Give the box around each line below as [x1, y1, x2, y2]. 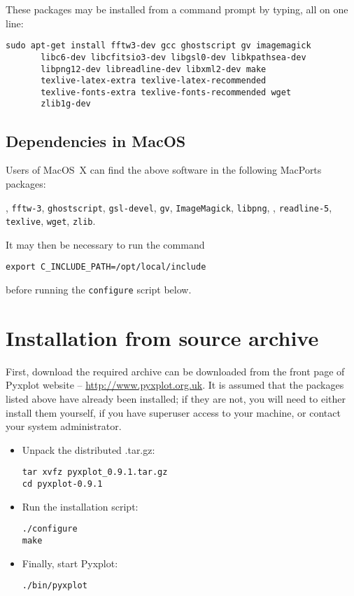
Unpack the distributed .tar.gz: [22, 442, 155, 457]
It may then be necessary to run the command [6, 237, 205, 251]
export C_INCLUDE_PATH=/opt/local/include [6, 262, 206, 272]
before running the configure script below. [6, 282, 192, 297]
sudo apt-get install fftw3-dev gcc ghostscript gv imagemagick [6, 41, 311, 51]
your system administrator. [6, 419, 122, 434]
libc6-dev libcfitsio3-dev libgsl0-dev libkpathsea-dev [41, 52, 306, 62]
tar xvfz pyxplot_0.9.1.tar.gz [22, 467, 168, 478]
